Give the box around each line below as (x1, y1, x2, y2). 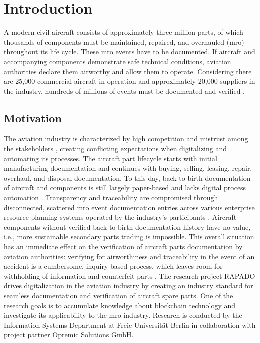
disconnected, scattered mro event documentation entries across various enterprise (4, 202, 255, 212)
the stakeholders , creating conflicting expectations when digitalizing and (4, 143, 227, 154)
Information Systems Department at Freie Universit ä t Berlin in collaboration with (4, 319, 256, 330)
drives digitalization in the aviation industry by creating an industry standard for (4, 280, 253, 291)
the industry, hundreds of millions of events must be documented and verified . (4, 85, 245, 96)
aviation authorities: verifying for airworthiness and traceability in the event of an (4, 251, 255, 261)
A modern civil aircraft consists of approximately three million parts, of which (4, 27, 243, 37)
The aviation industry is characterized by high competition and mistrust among (4, 133, 248, 144)
